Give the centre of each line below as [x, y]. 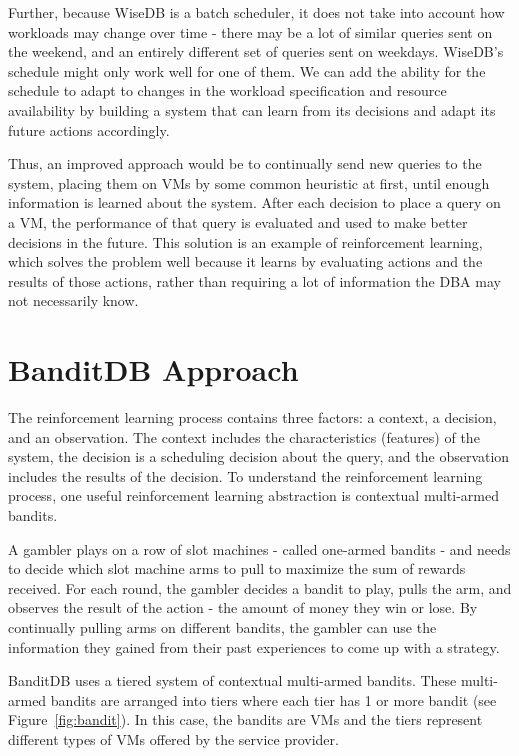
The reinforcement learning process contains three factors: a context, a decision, [252, 417]
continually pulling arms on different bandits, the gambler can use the [222, 626]
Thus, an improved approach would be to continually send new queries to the [245, 163]
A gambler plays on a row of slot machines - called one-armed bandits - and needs [259, 548]
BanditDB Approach [153, 369]
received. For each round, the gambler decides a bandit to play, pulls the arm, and [260, 587]
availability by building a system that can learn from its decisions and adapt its [252, 109]
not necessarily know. [73, 300]
